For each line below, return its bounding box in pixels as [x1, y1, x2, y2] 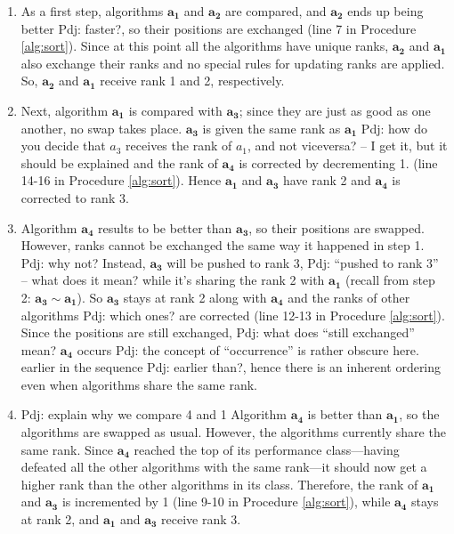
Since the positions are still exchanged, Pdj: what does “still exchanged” [20, 323, 415, 342]
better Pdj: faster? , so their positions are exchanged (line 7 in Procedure [20, 19, 417, 37]
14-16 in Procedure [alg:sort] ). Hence [20, 171, 222, 190]
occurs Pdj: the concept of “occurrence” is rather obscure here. [77, 340, 419, 359]
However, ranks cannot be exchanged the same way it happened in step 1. [20, 236, 425, 255]
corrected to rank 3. [20, 188, 129, 206]
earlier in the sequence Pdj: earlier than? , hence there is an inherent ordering [20, 358, 442, 376]
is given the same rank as [202, 118, 341, 137]
